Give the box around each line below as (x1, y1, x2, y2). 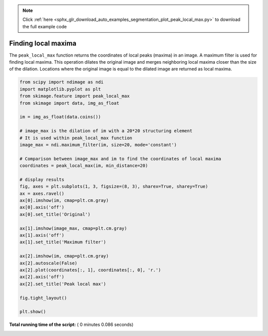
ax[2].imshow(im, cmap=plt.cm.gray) (19, 253, 109, 259)
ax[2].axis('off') (19, 274, 65, 280)
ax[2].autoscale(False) (19, 260, 78, 266)
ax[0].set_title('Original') (19, 211, 91, 217)
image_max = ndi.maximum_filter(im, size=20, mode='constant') (19, 142, 177, 148)
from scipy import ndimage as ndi (19, 80, 104, 85)
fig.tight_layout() (19, 295, 67, 301)
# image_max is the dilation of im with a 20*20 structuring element (19, 128, 193, 134)
